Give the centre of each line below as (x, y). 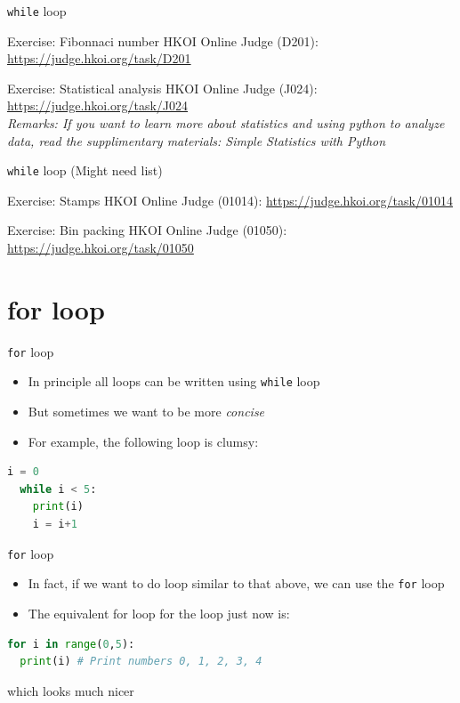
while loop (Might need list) (85, 170)
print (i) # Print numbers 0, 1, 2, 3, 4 (141, 662)
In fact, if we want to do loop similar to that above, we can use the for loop (236, 583)
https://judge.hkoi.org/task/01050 (101, 248)
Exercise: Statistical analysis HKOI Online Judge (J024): (162, 88)
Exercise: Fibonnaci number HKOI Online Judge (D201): (163, 40)
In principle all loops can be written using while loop (174, 381)
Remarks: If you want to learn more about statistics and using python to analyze (226, 123)
